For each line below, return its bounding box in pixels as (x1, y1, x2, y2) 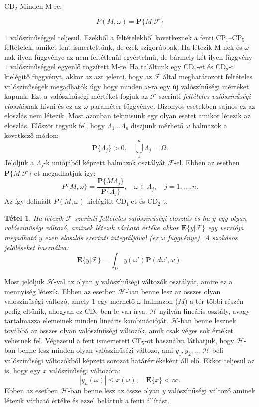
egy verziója (208, 222, 244, 233)
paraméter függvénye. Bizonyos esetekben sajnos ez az (90, 100, 255, 111)
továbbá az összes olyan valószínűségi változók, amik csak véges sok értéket (4, 325, 234, 335)
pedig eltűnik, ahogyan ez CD (4, 305, 95, 316)
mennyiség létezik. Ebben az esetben (4, 286, 116, 296)
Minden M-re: (20, 1, 62, 11)
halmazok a (192, 120, 227, 130)
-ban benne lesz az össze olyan (68, 385, 160, 396)
